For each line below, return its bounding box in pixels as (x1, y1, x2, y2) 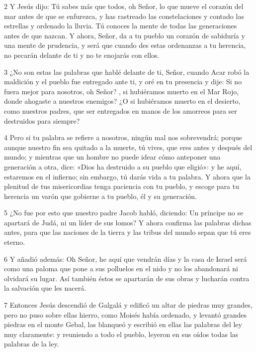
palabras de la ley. (4, 339, 59, 349)
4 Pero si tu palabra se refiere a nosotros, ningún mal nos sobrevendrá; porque (4, 132, 242, 143)
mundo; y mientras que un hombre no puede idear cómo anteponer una (4, 152, 221, 162)
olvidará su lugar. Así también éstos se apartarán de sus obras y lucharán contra (4, 273, 250, 283)
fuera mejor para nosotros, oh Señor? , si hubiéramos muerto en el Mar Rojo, (4, 86, 239, 96)
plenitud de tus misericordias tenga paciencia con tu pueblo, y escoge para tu (4, 181, 239, 191)
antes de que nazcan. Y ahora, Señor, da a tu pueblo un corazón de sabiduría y (4, 30, 245, 40)
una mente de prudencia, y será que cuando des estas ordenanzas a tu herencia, (4, 40, 246, 50)
